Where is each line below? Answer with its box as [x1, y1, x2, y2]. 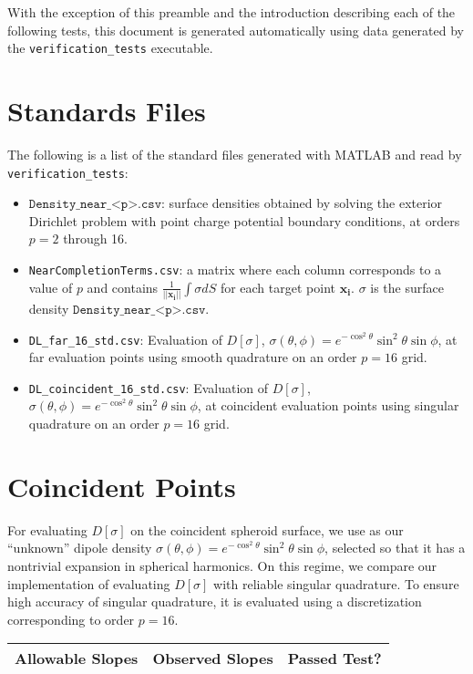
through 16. [63, 229, 129, 248]
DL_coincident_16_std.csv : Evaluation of [28, 378, 269, 397]
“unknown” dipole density [7, 538, 152, 557]
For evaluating [7, 520, 87, 539]
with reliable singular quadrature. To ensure [213, 574, 459, 593]
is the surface [370, 277, 444, 296]
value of [28, 277, 73, 296]
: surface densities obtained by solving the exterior [161, 193, 443, 213]
